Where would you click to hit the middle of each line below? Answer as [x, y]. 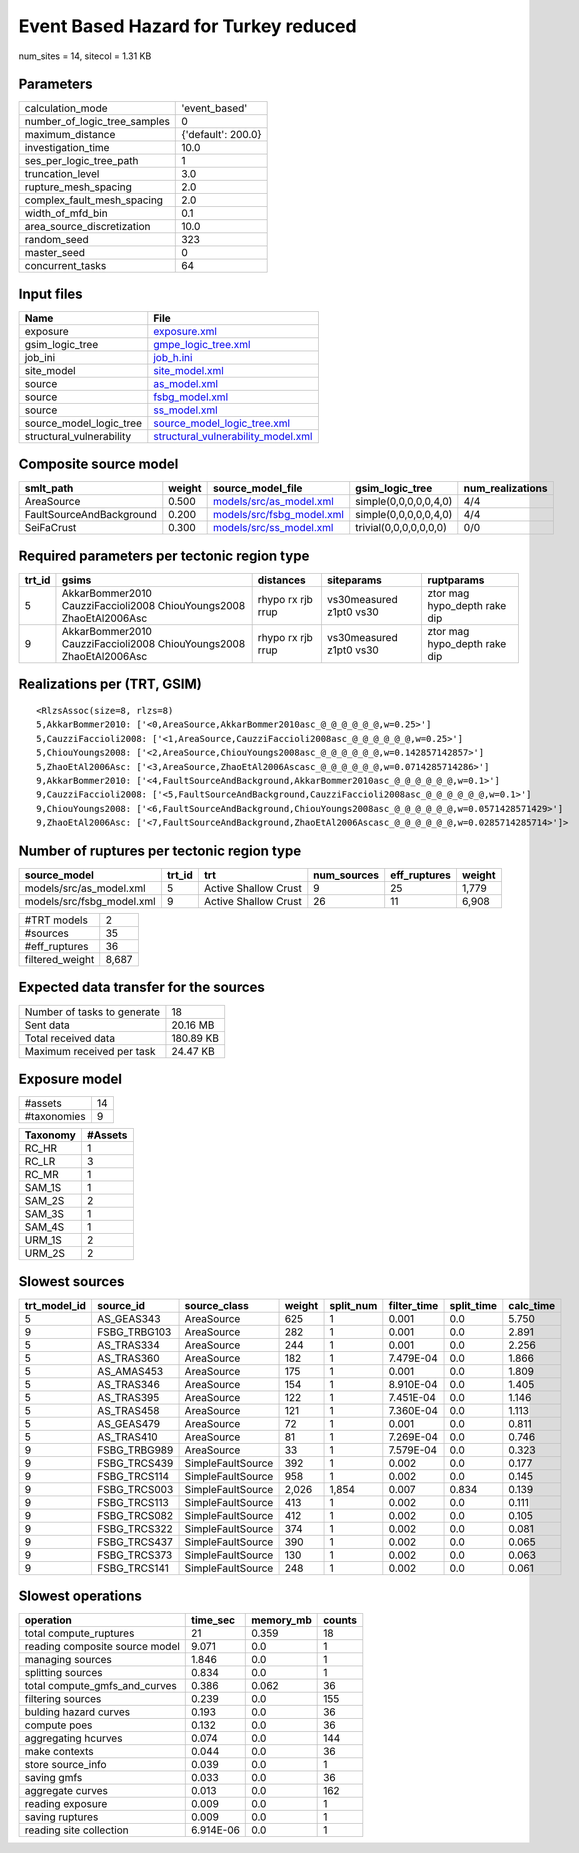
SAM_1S [43, 1188]
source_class [216, 1305]
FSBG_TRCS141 [132, 1568]
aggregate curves [66, 1791]
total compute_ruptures [79, 1633]
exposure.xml [185, 331]
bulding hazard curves [77, 1712]
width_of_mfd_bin [66, 213]
